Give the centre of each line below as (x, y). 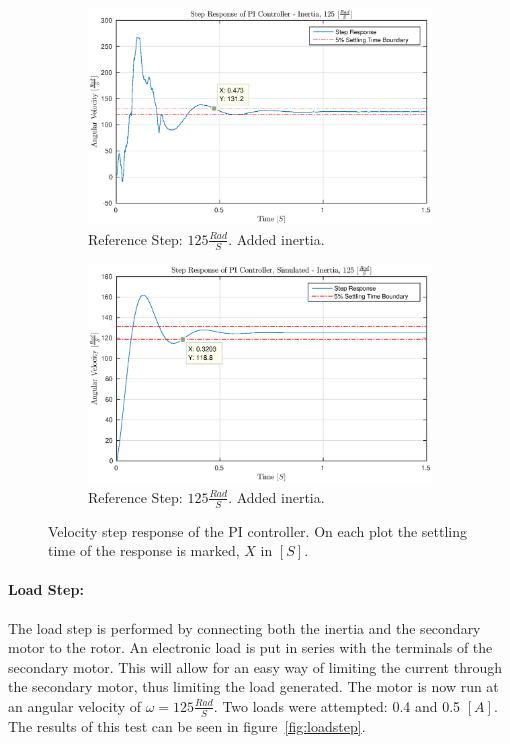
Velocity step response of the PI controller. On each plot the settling (258, 530)
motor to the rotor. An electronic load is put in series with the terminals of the (250, 647)
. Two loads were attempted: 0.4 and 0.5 (337, 705)
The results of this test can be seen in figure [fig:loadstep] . (187, 725)
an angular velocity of (75, 705)
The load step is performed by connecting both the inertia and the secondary (244, 627)
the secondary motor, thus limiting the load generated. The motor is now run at (253, 686)
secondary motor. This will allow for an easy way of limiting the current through (255, 666)
